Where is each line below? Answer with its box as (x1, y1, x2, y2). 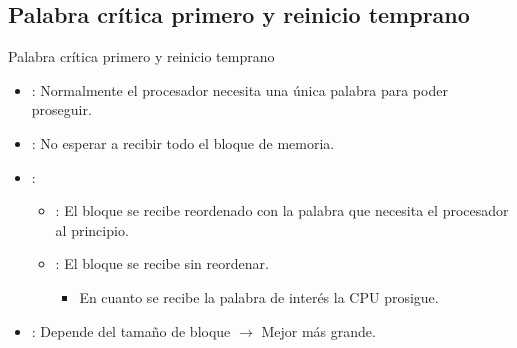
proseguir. (31, 99, 92, 120)
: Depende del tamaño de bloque (31, 320, 231, 341)
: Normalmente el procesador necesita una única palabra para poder (31, 79, 448, 100)
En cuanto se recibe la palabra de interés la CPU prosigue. (79, 286, 439, 307)
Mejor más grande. (261, 320, 376, 341)
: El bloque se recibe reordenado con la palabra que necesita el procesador (55, 200, 509, 221)
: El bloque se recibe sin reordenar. (55, 253, 269, 274)
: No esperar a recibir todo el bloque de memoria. (31, 132, 335, 153)
